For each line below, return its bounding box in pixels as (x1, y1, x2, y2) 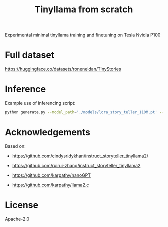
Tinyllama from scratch (34, 4, 133, 15)
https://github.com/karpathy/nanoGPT (12, 172, 91, 178)
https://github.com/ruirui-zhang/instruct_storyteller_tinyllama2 (12, 162, 141, 168)
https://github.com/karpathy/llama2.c (12, 182, 89, 188)
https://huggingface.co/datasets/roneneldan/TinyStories (5, 66, 121, 72)
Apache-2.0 (5, 216, 30, 222)
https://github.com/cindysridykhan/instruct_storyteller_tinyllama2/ (12, 153, 149, 159)
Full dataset (5, 49, 55, 61)
